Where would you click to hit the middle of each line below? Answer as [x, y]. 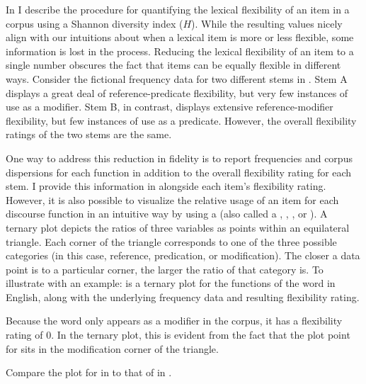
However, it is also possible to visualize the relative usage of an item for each [172, 199]
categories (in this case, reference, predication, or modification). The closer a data [183, 255]
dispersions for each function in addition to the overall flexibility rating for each [179, 172]
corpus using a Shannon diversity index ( [95, 23]
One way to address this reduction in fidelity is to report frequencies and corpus [179, 158]
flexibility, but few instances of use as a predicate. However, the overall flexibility [181, 120]
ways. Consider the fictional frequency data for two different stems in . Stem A [177, 78]
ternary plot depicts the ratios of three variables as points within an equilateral [178, 227]
